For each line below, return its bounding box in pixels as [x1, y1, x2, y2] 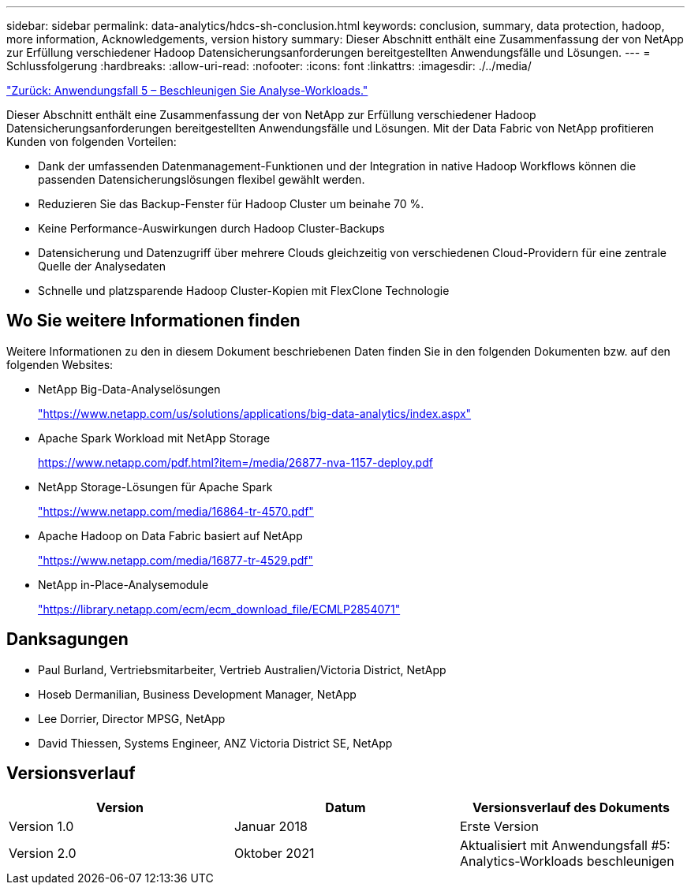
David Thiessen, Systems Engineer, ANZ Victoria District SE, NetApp [38, 736, 393, 750]
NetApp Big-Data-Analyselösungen [38, 382, 221, 396]
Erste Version [459, 818, 539, 834]
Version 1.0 [9, 818, 74, 834]
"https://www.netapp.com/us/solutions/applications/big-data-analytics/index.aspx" [38, 406, 472, 420]
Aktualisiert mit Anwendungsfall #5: [459, 837, 670, 853]
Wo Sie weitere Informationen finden [6, 311, 301, 331]
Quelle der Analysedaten [38, 259, 166, 273]
